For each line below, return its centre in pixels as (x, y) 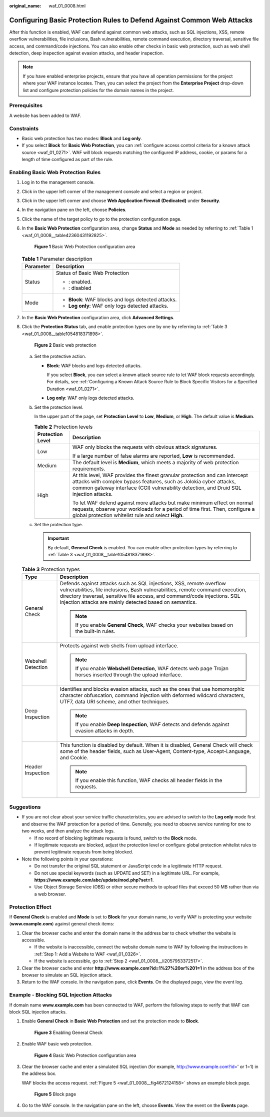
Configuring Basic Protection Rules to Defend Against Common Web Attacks (131, 20)
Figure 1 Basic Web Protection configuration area (85, 246)
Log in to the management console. (58, 182)
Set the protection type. (59, 524)
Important (58, 538)
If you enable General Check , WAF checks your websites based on (154, 625)
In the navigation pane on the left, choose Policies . (74, 210)
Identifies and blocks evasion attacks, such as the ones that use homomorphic (152, 689)
